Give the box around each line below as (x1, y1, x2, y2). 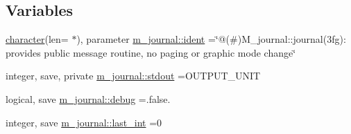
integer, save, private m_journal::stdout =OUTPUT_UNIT (6, 68, 261, 83)
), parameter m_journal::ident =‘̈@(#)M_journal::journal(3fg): (76, 32, 346, 46)
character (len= (6, 32, 69, 46)
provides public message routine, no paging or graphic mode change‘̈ (6, 45, 296, 59)
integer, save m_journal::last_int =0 (6, 115, 162, 129)
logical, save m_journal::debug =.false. (6, 91, 171, 106)
